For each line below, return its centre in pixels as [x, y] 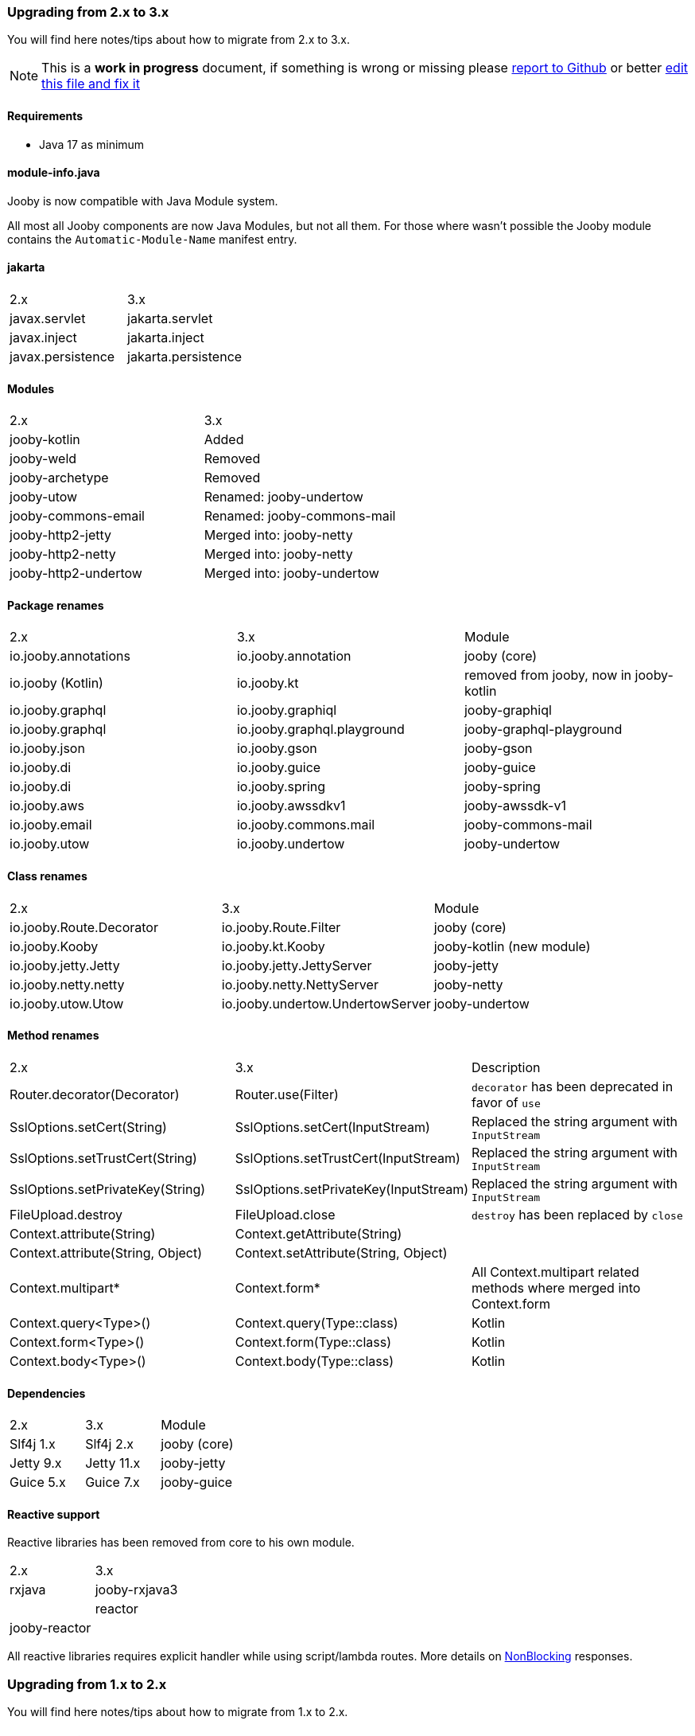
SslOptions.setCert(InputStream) [332, 1127]
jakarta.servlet [170, 319]
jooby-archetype [59, 478]
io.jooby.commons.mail [306, 825]
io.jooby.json [47, 749]
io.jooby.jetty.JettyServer [297, 965]
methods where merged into [556, 1287]
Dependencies [47, 1393]
